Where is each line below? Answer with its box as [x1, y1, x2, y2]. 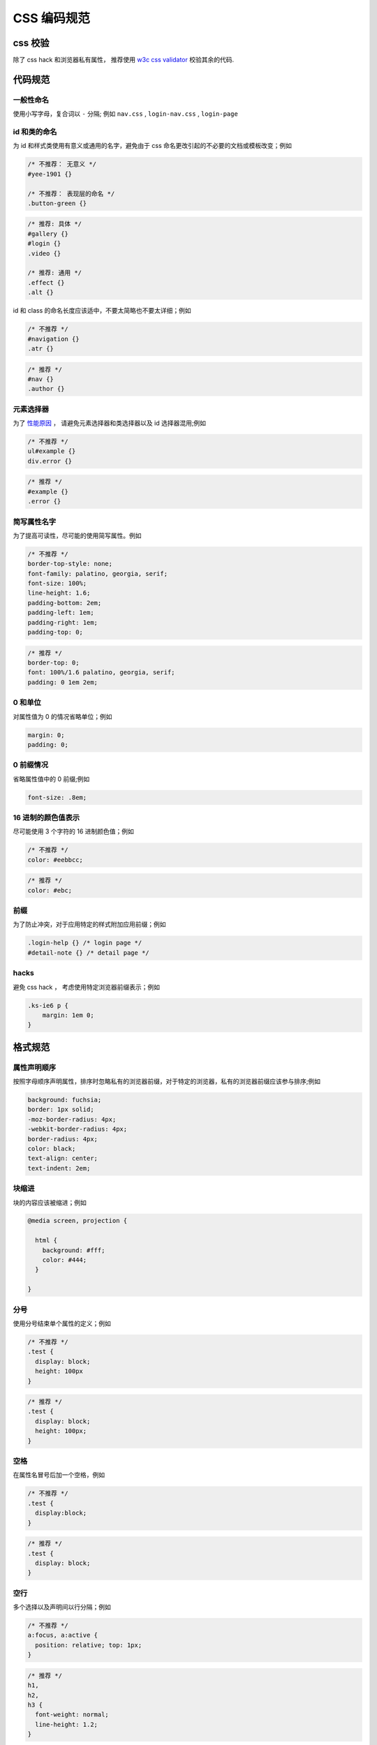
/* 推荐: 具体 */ [27, 220, 82, 228]
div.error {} [27, 457, 73, 465]
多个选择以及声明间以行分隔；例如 [13, 1603, 111, 1612]
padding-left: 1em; [27, 609, 94, 617]
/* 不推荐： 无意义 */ [27, 161, 97, 168]
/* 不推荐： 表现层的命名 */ [27, 189, 115, 198]
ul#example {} [27, 447, 76, 455]
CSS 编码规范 [13, 10, 91, 26]
